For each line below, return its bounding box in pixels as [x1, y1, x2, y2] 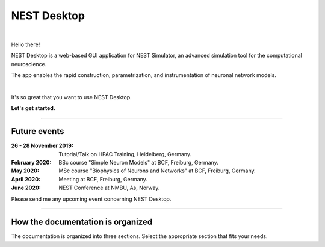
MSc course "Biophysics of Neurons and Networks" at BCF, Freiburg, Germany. [58, 167, 256, 174]
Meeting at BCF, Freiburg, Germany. [58, 175, 147, 183]
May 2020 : [11, 167, 39, 174]
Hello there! [11, 41, 40, 48]
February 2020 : [11, 159, 52, 166]
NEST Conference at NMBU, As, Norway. [58, 184, 160, 192]
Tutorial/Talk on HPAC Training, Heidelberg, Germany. [58, 150, 192, 157]
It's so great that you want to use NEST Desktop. [11, 93, 132, 100]
